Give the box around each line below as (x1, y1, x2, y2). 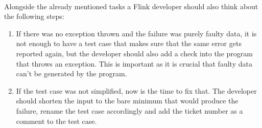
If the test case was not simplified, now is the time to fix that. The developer (16, 85, 257, 96)
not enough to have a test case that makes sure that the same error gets (16, 38, 242, 49)
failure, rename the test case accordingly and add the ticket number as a (16, 105, 243, 116)
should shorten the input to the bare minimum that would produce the (16, 95, 239, 106)
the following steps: (4, 11, 64, 22)
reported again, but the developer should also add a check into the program (16, 48, 253, 58)
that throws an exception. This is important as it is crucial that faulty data (16, 58, 252, 69)
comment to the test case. (16, 115, 97, 126)
